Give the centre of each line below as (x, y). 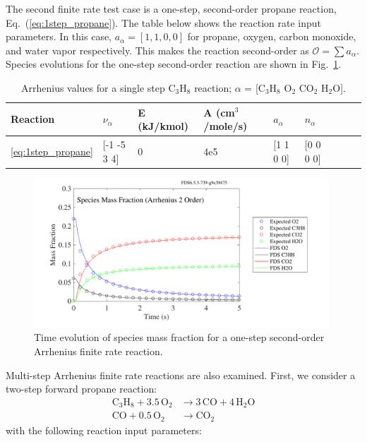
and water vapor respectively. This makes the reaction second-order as (157, 50)
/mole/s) (225, 126)
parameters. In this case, (59, 36)
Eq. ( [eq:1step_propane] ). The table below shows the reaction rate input (164, 22)
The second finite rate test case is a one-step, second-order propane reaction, (171, 8)
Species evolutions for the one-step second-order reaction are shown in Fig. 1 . (174, 64)
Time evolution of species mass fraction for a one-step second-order (179, 337)
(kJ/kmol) (163, 126)
